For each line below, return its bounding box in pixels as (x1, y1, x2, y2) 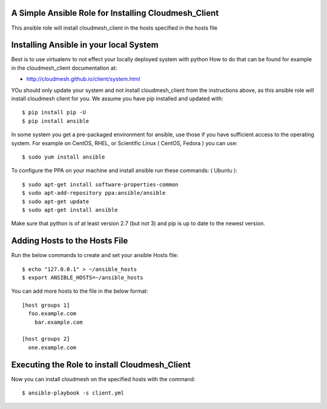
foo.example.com (28, 310, 77, 317)
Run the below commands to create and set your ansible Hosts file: (11, 252, 179, 259)
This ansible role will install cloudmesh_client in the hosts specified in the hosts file (11, 24, 218, 31)
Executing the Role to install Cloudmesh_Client (11, 359, 191, 370)
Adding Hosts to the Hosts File (11, 236, 128, 246)
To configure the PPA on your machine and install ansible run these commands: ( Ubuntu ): (11, 167, 237, 174)
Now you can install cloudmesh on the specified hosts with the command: (11, 375, 196, 382)
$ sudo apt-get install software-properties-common (22, 181, 179, 188)
